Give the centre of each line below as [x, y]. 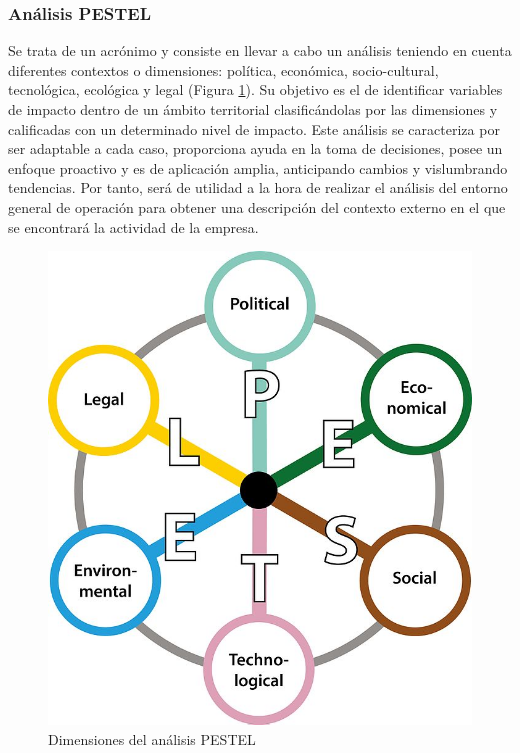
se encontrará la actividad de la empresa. [133, 226]
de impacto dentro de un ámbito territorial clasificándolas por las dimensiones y [253, 109]
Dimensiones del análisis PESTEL [152, 738]
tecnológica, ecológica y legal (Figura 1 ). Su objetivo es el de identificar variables [255, 89]
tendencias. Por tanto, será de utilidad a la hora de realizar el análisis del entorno [258, 187]
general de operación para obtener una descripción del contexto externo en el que [257, 206]
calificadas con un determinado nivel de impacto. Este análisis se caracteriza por [254, 128]
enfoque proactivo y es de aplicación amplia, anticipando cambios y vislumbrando [258, 167]
